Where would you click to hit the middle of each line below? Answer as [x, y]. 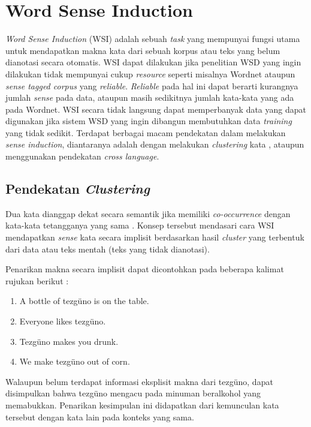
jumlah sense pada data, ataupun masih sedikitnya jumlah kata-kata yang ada [150, 97]
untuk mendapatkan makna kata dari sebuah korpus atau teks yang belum [143, 50]
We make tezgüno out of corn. [75, 361]
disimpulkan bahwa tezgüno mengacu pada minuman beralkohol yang [133, 393]
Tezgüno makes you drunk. [69, 341]
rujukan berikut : [37, 280]
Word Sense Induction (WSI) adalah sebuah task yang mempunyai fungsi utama [153, 39]
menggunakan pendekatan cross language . [82, 156]
